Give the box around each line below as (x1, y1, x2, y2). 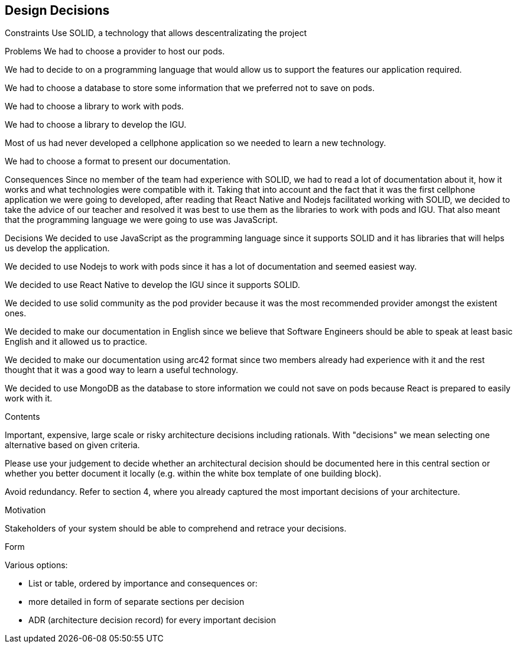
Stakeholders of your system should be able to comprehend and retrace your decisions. (5, 523, 347, 534)
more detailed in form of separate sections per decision (28, 597, 245, 607)
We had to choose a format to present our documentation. (5, 156, 231, 167)
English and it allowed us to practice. (5, 336, 148, 347)
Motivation (5, 505, 46, 516)
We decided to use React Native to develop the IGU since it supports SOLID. (5, 280, 300, 290)
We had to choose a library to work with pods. (5, 101, 184, 112)
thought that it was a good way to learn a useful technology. (5, 365, 238, 375)
